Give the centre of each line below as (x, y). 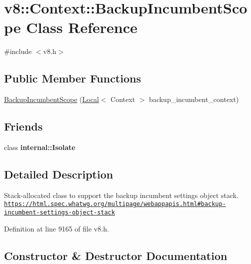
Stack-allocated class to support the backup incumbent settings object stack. (121, 195)
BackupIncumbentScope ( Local (51, 99)
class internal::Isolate (40, 147)
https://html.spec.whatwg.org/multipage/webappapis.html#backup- (115, 204)
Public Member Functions (72, 78)
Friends (23, 126)
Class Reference (82, 27)
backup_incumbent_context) (194, 99)
